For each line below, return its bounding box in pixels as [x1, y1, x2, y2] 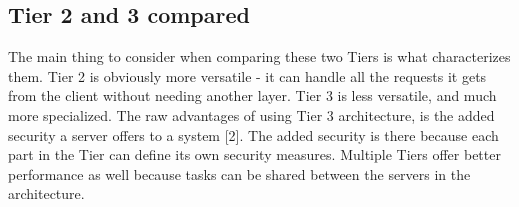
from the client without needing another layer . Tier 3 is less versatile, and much [8, 85, 497, 106]
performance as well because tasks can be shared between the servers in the [8, 163, 471, 184]
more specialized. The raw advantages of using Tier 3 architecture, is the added [8, 104, 495, 125]
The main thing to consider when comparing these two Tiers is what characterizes [8, 46, 511, 67]
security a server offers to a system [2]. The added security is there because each [8, 124, 499, 145]
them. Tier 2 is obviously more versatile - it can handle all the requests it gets [8, 65, 487, 86]
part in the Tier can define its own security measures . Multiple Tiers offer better [8, 144, 501, 165]
